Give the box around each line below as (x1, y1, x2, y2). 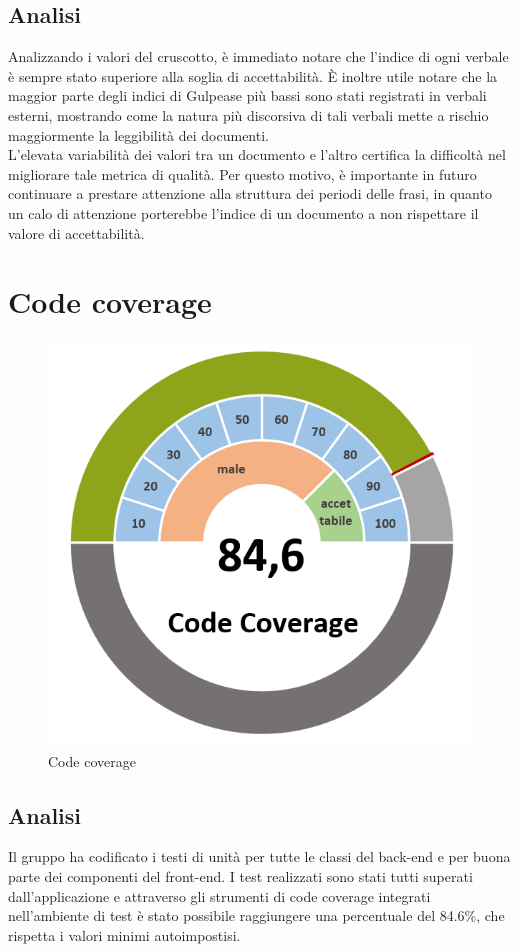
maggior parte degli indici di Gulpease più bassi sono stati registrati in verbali (8, 85, 487, 106)
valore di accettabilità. (8, 222, 145, 243)
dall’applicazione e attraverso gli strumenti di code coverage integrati (8, 885, 431, 906)
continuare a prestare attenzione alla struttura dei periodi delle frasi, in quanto (8, 183, 492, 204)
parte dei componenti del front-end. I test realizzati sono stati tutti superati (8, 866, 473, 887)
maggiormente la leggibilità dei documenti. (8, 124, 269, 145)
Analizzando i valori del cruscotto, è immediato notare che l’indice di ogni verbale (8, 46, 509, 67)
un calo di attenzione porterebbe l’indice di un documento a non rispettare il (8, 202, 479, 223)
